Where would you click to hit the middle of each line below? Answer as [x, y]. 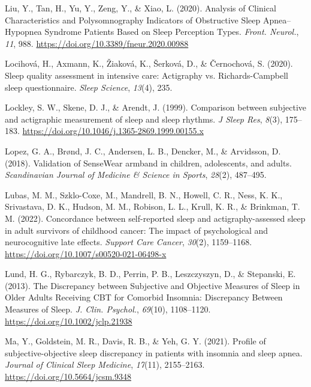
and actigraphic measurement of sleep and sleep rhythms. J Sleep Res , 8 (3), [144, 119]
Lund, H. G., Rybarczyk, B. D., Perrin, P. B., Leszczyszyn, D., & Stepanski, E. [150, 274]
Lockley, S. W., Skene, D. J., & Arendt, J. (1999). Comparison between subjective [156, 107]
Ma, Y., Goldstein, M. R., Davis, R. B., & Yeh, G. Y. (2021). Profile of [135, 341]
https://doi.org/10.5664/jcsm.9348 [68, 376]
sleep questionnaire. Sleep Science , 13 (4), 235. [89, 87]
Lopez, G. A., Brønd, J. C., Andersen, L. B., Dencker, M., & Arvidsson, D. [143, 151]
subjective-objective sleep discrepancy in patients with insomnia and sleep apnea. [154, 352]
